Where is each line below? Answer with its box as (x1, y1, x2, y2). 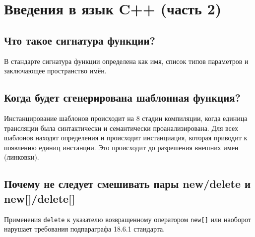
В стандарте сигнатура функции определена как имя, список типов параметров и (4, 56, 249, 66)
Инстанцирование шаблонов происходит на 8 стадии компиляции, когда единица (4, 113, 248, 123)
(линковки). (4, 152, 39, 162)
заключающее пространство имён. (4, 65, 107, 76)
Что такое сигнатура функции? (4, 32, 155, 48)
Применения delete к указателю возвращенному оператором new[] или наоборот (4, 214, 251, 224)
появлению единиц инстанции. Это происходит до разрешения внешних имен (4, 142, 239, 152)
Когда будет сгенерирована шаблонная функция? (4, 90, 241, 105)
